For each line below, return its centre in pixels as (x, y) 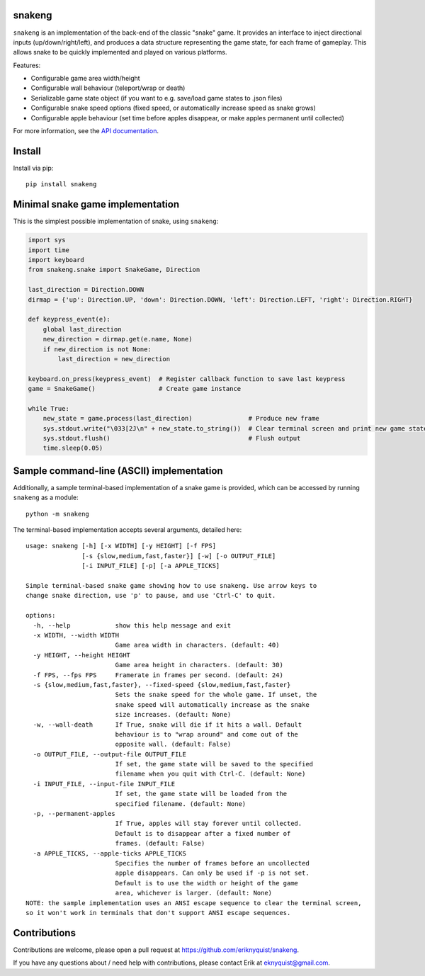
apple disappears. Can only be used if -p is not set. (212, 873)
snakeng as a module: (46, 498)
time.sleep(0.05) (73, 448)
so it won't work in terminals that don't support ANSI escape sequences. (158, 913)
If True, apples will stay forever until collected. (209, 824)
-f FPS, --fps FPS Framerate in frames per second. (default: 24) (158, 675)
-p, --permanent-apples (74, 814)
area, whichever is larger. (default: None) (194, 893)
